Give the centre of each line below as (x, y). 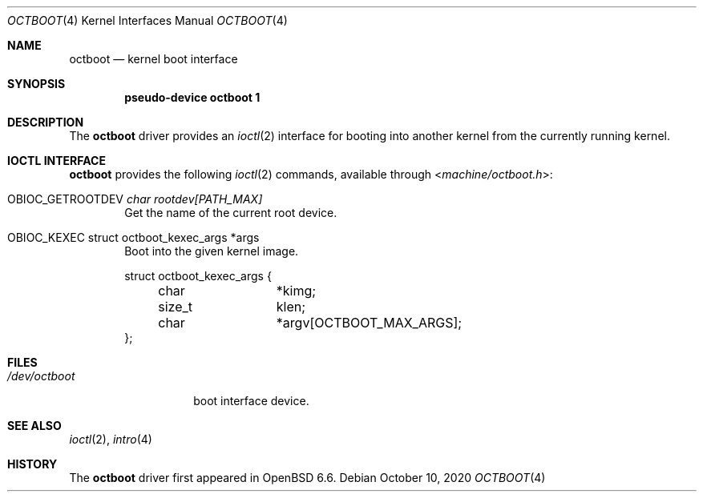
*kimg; (296, 291)
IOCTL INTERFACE (57, 161)
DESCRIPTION (46, 122)
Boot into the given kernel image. (212, 251)
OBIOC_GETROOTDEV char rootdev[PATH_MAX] (135, 199)
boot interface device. (251, 401)
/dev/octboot (41, 376)
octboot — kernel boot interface (154, 59)
